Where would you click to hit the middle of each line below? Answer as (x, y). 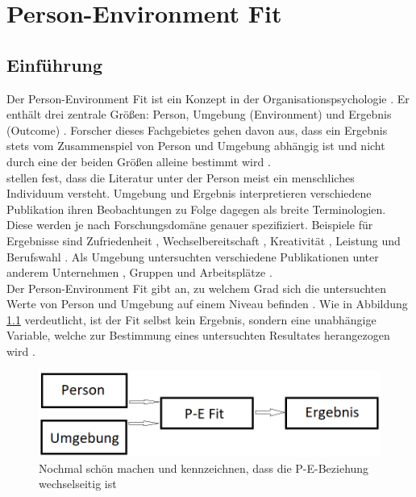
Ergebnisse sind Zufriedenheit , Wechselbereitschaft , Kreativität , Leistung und (204, 240)
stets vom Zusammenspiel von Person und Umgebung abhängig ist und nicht (196, 146)
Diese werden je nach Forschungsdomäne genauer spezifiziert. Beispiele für (190, 225)
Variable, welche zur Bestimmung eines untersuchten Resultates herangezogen (198, 335)
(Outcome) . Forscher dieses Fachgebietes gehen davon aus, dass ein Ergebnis (197, 129)
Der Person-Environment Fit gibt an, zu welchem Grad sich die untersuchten (197, 288)
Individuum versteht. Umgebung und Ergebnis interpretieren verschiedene (189, 193)
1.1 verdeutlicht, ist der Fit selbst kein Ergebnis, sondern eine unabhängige (191, 319)
